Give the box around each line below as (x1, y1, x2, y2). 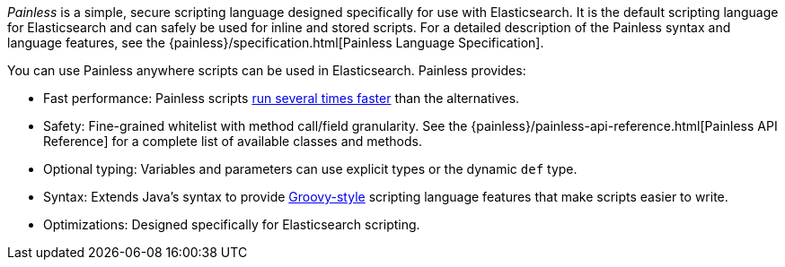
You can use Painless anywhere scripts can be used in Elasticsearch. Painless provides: (7, 63, 526, 78)
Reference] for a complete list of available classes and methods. (43, 133, 422, 149)
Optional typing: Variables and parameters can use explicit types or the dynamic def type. (43, 161, 578, 177)
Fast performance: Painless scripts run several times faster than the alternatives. (43, 90, 520, 106)
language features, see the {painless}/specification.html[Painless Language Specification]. (7, 35, 544, 50)
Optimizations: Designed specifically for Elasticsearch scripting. (43, 217, 420, 232)
